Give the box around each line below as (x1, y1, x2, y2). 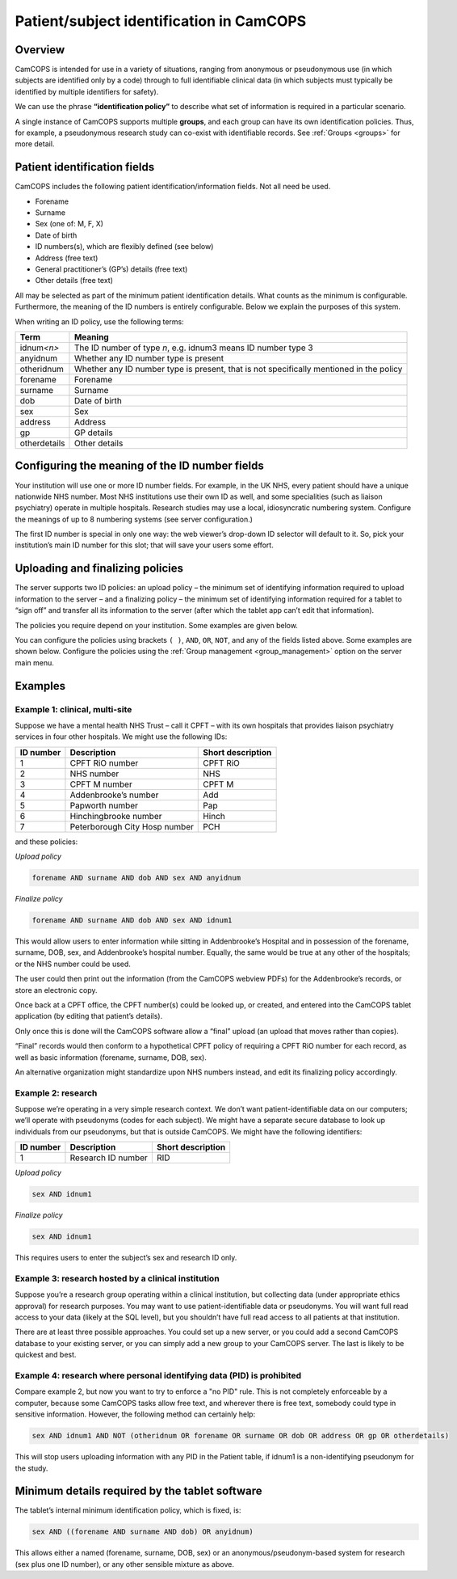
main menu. (15, 657, 54, 667)
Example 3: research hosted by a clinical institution (15, 1273, 220, 1284)
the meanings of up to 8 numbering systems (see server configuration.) (15, 514, 254, 524)
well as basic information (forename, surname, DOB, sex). (15, 1052, 208, 1062)
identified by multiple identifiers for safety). (15, 87, 159, 96)
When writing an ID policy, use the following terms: (15, 316, 185, 327)
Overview (15, 43, 65, 57)
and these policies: (15, 837, 78, 846)
